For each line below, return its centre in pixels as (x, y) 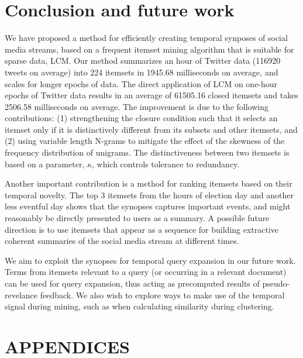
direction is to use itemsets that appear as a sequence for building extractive (142, 229)
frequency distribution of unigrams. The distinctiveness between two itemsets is (147, 152)
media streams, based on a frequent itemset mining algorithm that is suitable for (149, 49)
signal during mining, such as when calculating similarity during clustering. (140, 306)
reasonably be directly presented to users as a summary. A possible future (137, 218)
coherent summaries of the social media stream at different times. (122, 241)
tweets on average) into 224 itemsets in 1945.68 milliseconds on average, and (142, 72)
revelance (21, 295)
